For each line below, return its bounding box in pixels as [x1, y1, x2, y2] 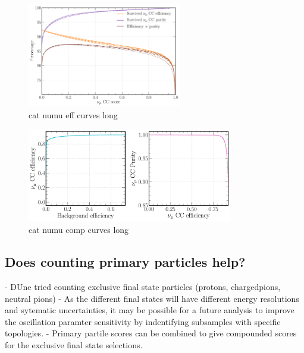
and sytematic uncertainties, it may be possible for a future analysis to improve [5, 304, 294, 316]
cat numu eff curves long [29, 109, 118, 121]
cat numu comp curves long [29, 223, 129, 236]
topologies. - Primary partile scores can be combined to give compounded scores [5, 327, 297, 339]
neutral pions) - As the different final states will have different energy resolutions [5, 292, 299, 304]
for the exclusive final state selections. [5, 338, 143, 351]
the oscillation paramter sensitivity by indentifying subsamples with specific [5, 315, 281, 327]
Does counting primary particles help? [5, 253, 246, 271]
